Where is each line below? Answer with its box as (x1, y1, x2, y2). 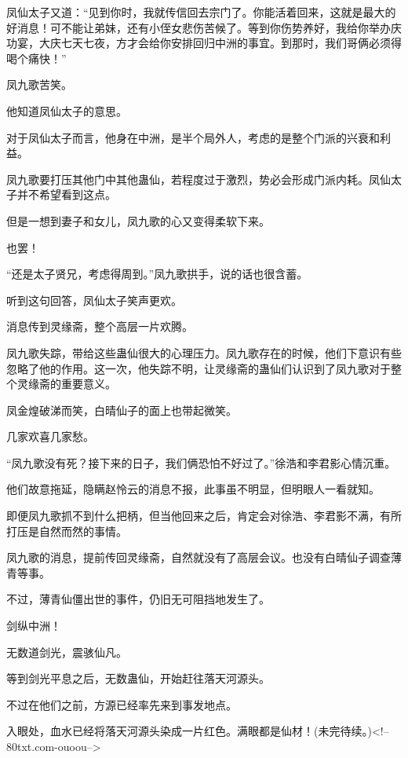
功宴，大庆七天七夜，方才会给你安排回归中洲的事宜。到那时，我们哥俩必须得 (6, 35, 402, 51)
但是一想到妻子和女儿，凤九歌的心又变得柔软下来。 (6, 212, 270, 229)
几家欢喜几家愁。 (6, 428, 94, 445)
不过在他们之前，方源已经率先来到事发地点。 (6, 696, 237, 712)
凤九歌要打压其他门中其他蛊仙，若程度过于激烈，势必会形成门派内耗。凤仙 (6, 170, 391, 187)
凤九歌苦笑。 (6, 76, 72, 93)
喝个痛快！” (6, 49, 67, 66)
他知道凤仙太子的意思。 (6, 102, 127, 119)
